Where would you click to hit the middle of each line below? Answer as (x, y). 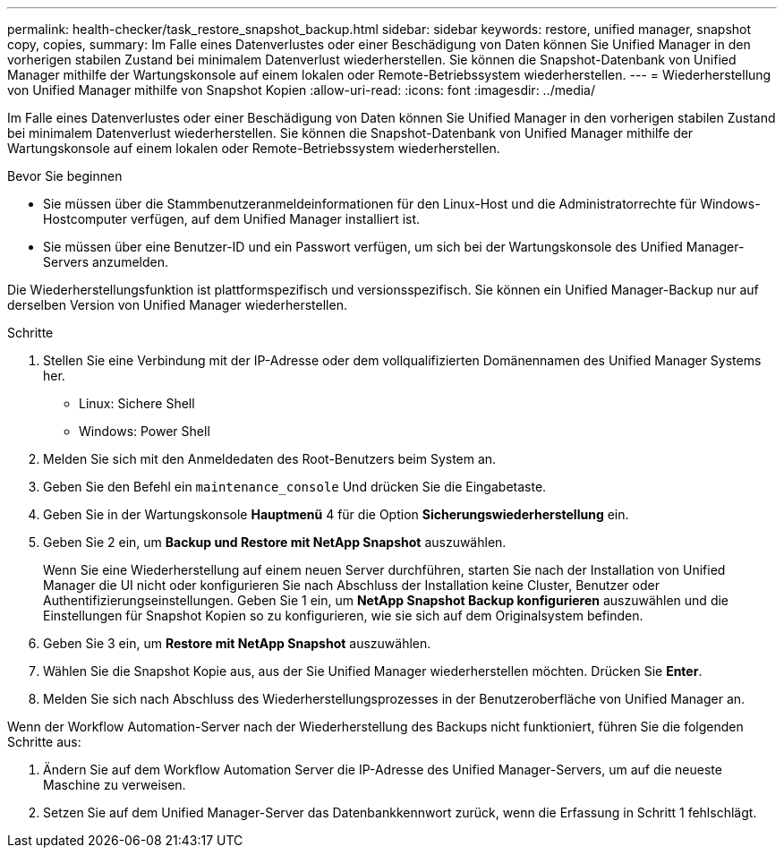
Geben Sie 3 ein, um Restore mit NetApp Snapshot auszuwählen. (237, 643)
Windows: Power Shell (145, 431)
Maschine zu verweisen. (115, 785)
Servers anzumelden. (106, 262)
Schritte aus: (44, 742)
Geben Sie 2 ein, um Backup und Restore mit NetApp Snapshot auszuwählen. (275, 542)
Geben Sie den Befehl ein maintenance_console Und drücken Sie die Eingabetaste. (295, 487)
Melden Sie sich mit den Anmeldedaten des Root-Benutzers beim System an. (270, 459)
